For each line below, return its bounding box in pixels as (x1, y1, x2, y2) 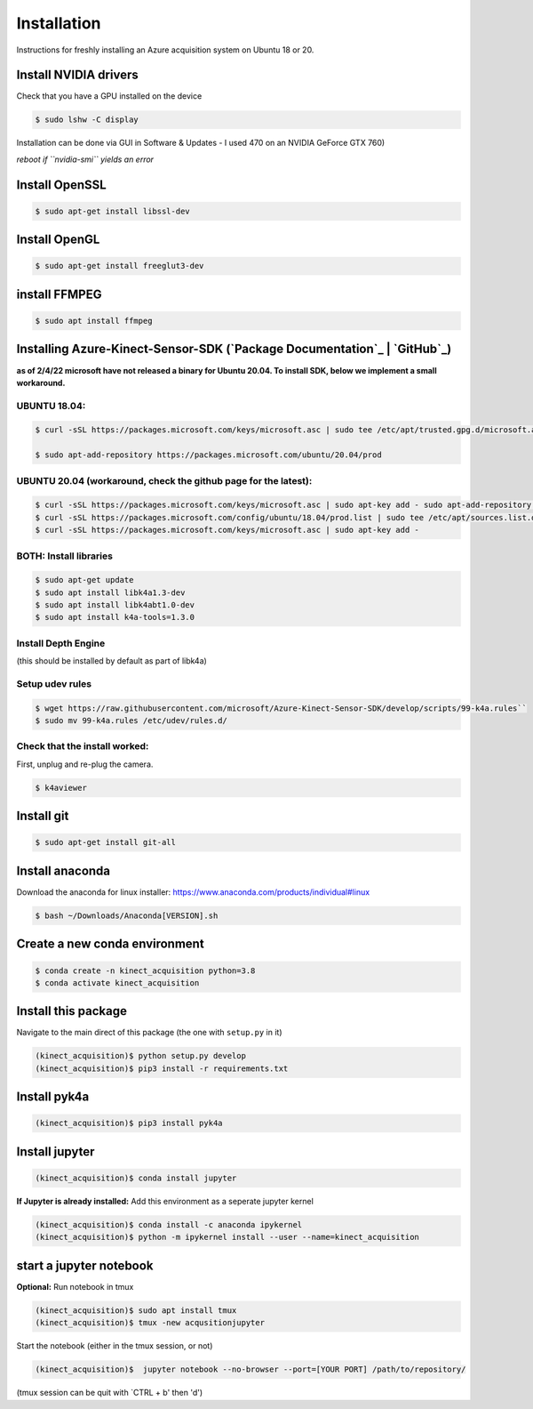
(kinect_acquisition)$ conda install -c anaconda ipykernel (35, 1220, 303, 1229)
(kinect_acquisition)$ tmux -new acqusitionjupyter (35, 1317, 266, 1328)
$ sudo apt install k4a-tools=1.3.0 (35, 612, 195, 623)
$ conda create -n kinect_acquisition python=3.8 (35, 965, 256, 976)
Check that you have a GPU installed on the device (16, 91, 203, 101)
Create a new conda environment (16, 937, 204, 952)
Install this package (16, 1003, 128, 1019)
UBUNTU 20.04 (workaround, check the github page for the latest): (16, 474, 313, 487)
